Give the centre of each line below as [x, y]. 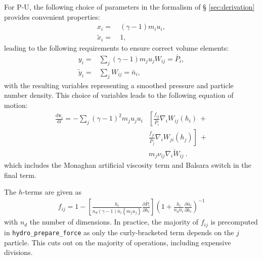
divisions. [18, 252]
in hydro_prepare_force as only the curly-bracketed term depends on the [119, 232]
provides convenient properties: [52, 16]
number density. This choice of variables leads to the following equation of [119, 95]
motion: [16, 105]
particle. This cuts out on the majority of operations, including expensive [118, 242]
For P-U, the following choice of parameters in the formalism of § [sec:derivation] [129, 7]
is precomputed [234, 222]
